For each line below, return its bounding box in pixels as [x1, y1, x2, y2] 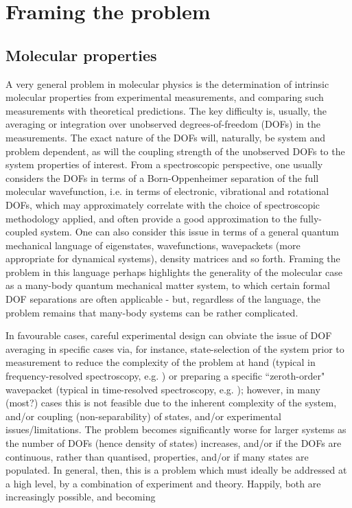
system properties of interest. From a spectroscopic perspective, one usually [5, 157, 323, 172]
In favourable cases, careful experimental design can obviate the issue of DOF [5, 328, 332, 343]
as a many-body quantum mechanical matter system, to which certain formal [5, 278, 330, 292]
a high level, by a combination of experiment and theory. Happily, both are [5, 476, 321, 490]
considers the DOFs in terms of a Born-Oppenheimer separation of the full [5, 170, 319, 185]
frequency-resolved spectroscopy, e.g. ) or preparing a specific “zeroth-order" [5, 369, 325, 383]
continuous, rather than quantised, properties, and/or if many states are [5, 449, 309, 463]
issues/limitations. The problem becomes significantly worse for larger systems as [5, 422, 347, 437]
